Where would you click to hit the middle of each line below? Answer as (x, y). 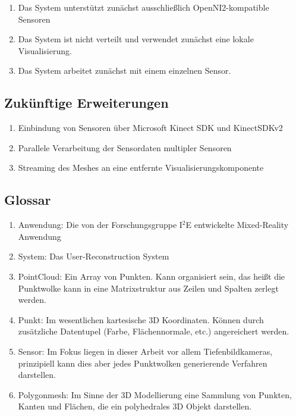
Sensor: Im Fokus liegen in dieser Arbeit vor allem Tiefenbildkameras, (145, 351)
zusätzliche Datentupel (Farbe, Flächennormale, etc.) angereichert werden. (154, 331)
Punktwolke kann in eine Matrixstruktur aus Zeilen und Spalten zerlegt (148, 288)
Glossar (28, 200)
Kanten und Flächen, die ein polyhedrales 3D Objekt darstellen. (135, 406)
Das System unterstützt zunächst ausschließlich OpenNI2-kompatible (144, 7)
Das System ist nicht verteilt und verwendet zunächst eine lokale (136, 39)
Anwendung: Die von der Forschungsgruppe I (100, 225)
